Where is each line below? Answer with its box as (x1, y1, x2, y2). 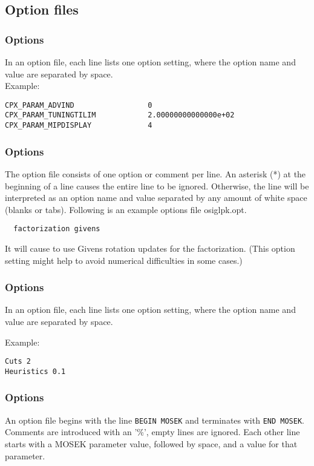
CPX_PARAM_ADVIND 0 (5, 100, 152, 110)
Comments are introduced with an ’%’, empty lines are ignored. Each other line (5, 425, 300, 438)
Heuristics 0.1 (5, 367, 66, 376)
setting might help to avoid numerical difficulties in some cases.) (5, 254, 243, 266)
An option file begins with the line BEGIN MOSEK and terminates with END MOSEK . (5, 413, 304, 426)
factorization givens (13, 225, 100, 234)
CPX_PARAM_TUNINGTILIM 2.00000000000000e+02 (5, 111, 235, 120)
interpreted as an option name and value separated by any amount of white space (5, 191, 307, 204)
